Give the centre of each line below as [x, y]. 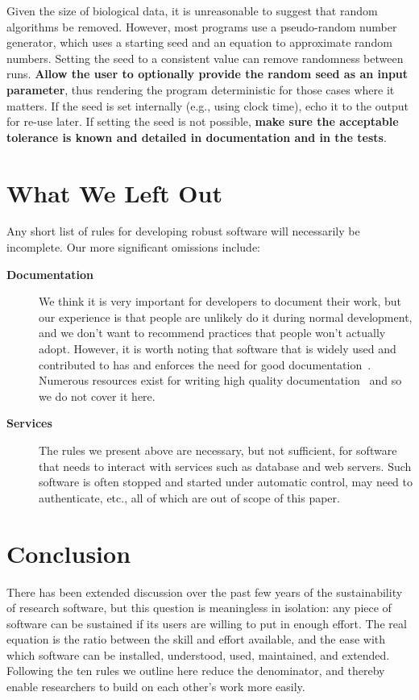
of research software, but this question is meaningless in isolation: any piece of [199, 608]
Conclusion [69, 553]
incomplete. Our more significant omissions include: [133, 247]
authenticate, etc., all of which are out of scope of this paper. [189, 497]
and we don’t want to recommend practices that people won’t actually [212, 333]
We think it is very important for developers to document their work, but [220, 301]
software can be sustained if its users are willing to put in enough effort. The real [207, 623]
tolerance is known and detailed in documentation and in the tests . [197, 137]
